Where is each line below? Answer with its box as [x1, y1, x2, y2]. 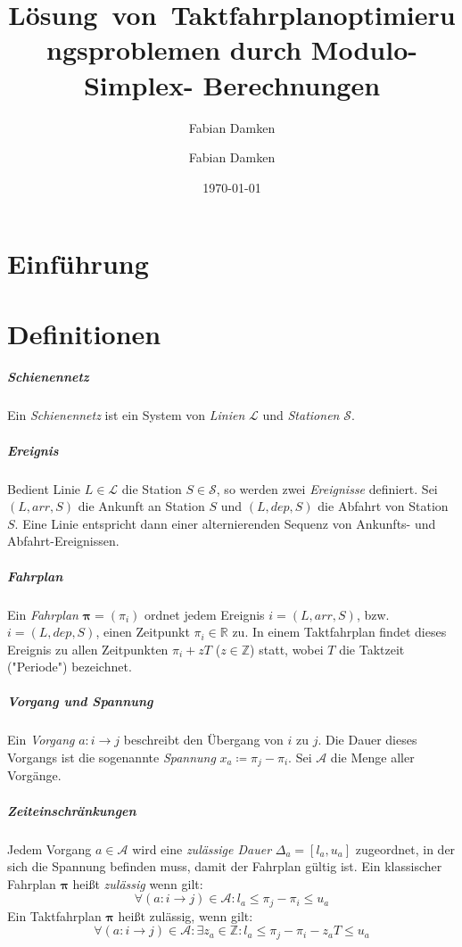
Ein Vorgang [7, 730, 75, 749]
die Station [121, 479, 182, 498]
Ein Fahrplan [7, 605, 78, 623]
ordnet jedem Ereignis [144, 605, 265, 623]
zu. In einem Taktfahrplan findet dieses [232, 622, 447, 641]
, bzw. [356, 605, 390, 623]
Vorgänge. [7, 766, 62, 785]
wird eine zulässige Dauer [132, 839, 272, 858]
